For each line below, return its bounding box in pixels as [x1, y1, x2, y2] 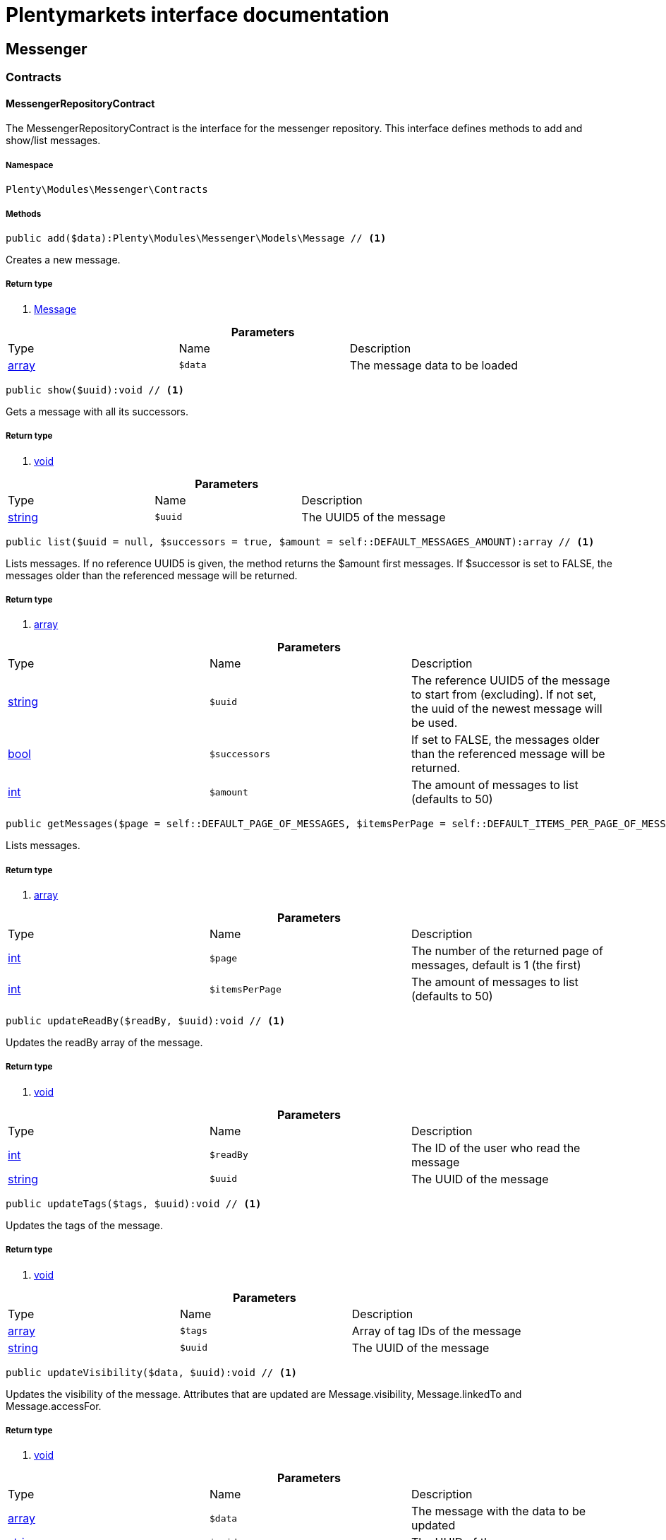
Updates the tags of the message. [6, 1219, 164, 1231]
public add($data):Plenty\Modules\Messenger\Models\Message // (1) [6, 232, 387, 244]
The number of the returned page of [411, 944, 603, 959]
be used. [411, 716, 458, 730]
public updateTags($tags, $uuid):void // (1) [6, 1197, 262, 1209]
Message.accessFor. [6, 1399, 102, 1412]
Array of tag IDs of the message [351, 1323, 521, 1338]
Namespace [6, 160, 54, 170]
